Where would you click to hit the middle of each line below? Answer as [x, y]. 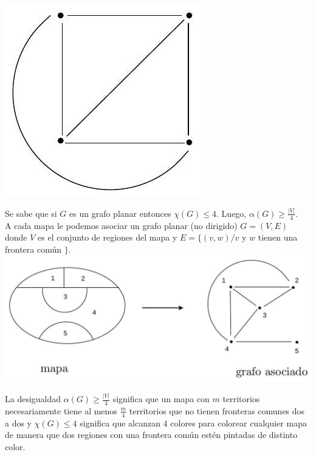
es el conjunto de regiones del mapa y [108, 237]
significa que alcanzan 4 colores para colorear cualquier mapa [193, 422]
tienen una [278, 237]
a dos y [19, 422]
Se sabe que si [31, 213]
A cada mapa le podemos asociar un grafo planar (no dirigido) [121, 225]
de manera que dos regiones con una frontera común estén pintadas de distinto [151, 435]
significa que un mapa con [161, 399]
